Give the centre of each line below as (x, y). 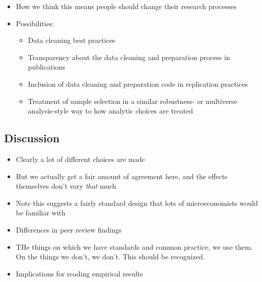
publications (47, 67)
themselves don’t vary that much (66, 186)
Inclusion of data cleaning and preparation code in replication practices (138, 83)
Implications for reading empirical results (79, 273)
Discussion (32, 138)
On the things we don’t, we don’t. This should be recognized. (110, 257)
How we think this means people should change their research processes (126, 6)
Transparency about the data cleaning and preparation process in (129, 57)
